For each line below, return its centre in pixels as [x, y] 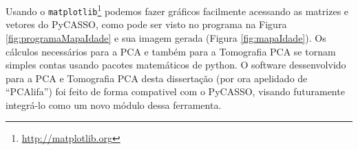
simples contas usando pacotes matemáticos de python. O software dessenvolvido [176, 65]
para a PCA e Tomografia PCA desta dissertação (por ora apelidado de [157, 78]
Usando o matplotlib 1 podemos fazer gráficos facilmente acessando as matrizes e [177, 10]
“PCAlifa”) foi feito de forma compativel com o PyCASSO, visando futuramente [175, 91]
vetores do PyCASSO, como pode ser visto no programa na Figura [146, 24]
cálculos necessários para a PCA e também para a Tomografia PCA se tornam [171, 51]
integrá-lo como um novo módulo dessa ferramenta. [114, 104]
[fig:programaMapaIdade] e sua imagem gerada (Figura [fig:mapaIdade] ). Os [166, 37]
